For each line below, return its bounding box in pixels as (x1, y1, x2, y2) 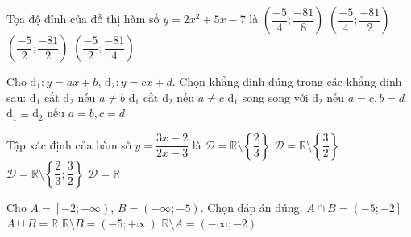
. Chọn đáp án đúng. (200, 198, 303, 215)
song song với (242, 88, 309, 105)
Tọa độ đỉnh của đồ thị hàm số (6, 10, 160, 27)
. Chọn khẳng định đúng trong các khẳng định (172, 73, 402, 89)
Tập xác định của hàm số (6, 136, 131, 153)
